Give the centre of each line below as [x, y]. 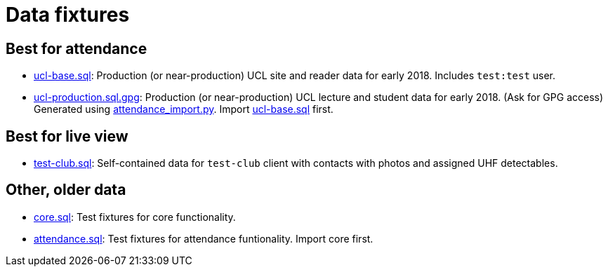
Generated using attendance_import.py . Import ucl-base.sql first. [184, 109]
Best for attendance [77, 48]
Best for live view [67, 136]
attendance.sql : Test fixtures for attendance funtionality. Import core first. [204, 238]
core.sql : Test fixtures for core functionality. [135, 217]
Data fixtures [68, 15]
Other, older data [66, 190]
